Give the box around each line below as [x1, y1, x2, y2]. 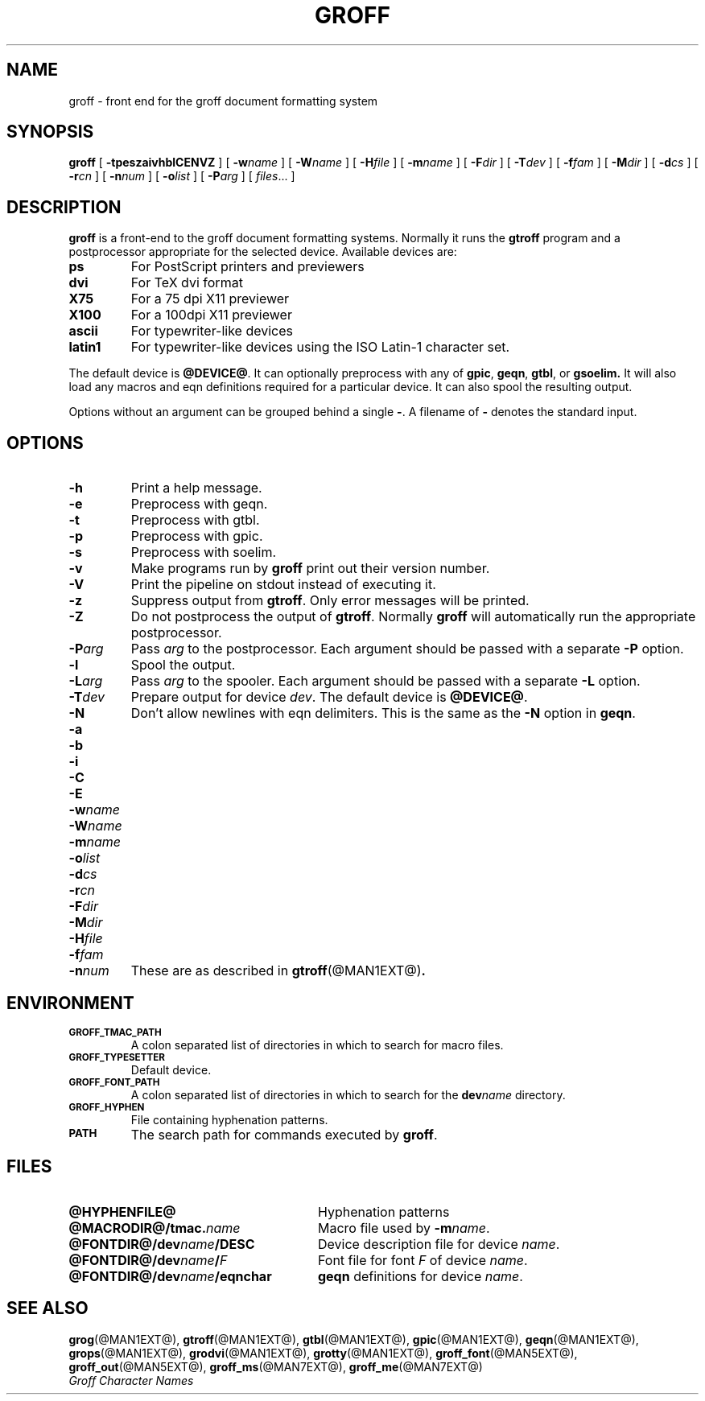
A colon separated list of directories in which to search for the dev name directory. [130, 1087, 566, 1102]
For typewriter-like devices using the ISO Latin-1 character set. [130, 339, 510, 356]
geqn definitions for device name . [317, 1267, 523, 1284]
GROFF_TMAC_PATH [68, 1026, 162, 1038]
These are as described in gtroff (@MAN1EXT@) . [130, 962, 426, 979]
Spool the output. [130, 657, 236, 674]
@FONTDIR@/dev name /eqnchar [68, 1267, 272, 1284]
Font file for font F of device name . [317, 1251, 528, 1268]
